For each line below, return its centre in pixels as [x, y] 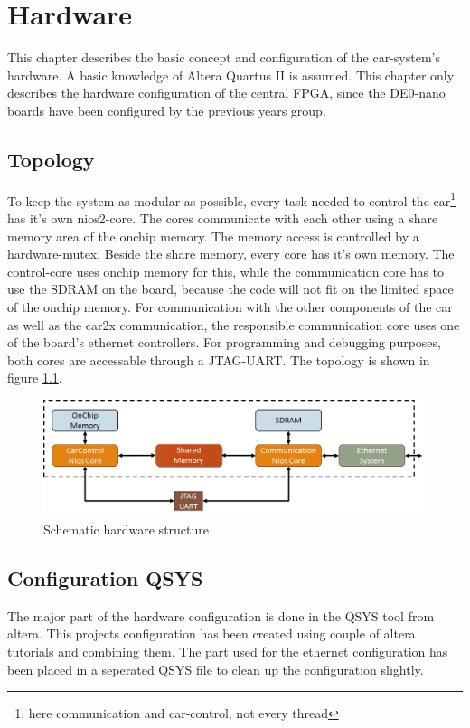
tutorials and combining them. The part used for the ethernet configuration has [228, 652]
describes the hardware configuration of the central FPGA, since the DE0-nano [226, 93]
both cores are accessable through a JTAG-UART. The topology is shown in [219, 359]
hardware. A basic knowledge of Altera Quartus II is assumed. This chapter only [231, 75]
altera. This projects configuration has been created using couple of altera [211, 633]
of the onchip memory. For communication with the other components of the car [230, 306]
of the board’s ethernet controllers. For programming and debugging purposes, [224, 342]
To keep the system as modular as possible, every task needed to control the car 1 [232, 199]
